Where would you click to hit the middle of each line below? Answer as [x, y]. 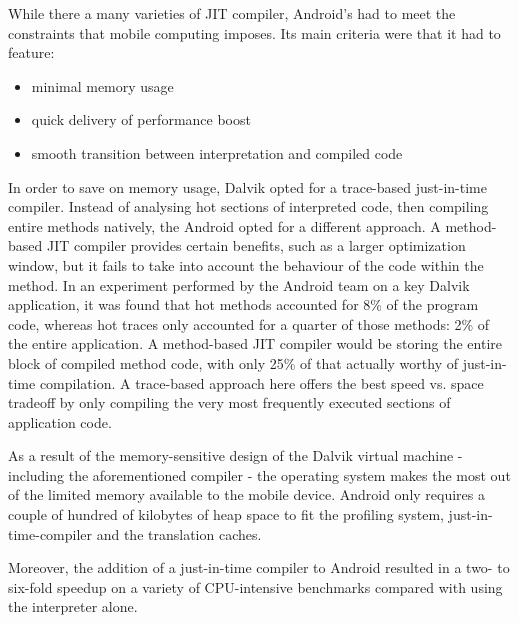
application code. [60, 421]
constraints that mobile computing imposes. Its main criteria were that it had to [254, 32]
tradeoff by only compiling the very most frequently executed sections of [229, 402]
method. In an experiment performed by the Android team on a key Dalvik [239, 284]
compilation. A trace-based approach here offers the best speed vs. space [261, 382]
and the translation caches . [179, 533]
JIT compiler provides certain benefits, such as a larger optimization [256, 245]
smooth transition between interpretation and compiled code [217, 152]
